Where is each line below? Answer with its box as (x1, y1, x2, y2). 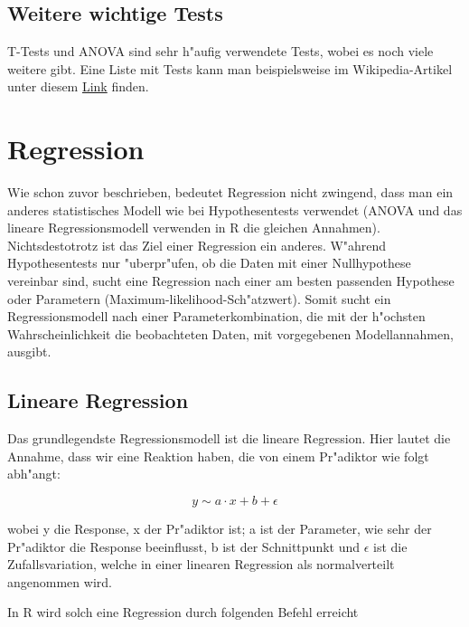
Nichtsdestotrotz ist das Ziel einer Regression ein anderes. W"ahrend (7, 235, 387, 254)
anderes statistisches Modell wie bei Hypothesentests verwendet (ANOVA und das (7, 200, 463, 219)
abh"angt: (7, 464, 61, 483)
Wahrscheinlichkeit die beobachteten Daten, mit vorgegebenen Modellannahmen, (7, 324, 454, 343)
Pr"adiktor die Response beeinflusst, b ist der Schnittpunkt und (7, 537, 361, 556)
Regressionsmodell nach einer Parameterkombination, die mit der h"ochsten (7, 307, 426, 326)
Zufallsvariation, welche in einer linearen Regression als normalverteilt (7, 555, 395, 574)
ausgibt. (7, 342, 52, 361)
